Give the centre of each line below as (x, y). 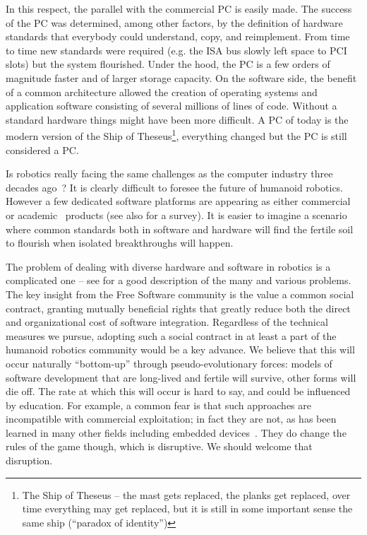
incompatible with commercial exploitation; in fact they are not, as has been (171, 419)
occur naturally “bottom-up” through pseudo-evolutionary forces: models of (169, 363)
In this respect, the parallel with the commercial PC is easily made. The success (179, 8)
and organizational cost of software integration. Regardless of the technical (167, 322)
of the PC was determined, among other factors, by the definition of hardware (174, 22)
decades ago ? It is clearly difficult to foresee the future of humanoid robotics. (175, 187)
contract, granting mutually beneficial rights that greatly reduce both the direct (178, 308)
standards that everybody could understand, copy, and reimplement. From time (178, 36)
